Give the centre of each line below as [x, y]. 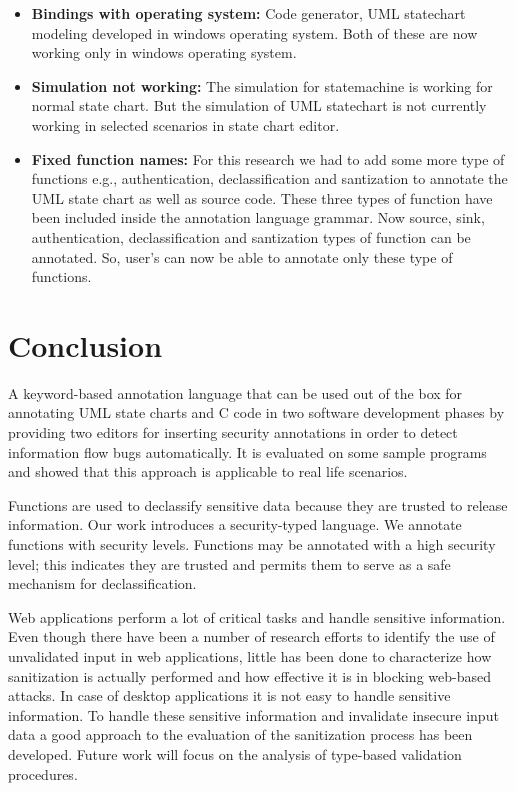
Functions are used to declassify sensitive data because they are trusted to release [258, 504]
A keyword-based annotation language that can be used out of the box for [235, 392]
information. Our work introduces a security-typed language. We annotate [235, 524]
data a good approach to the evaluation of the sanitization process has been [240, 734]
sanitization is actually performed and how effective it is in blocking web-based [249, 675]
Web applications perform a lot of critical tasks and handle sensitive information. [257, 616]
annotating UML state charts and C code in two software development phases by [256, 412]
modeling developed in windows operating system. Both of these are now [254, 32]
